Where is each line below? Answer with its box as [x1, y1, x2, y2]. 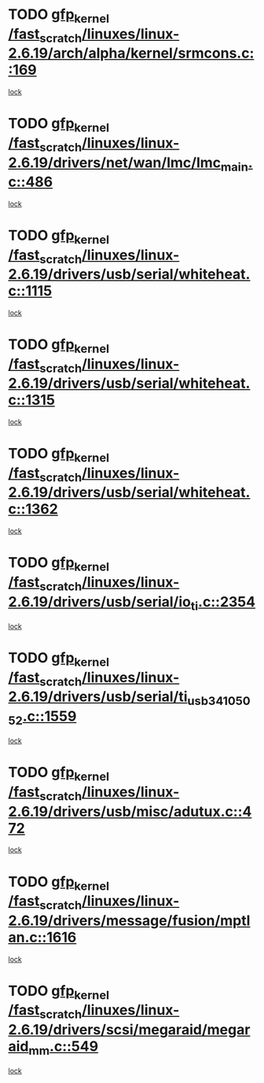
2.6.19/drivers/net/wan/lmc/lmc [8, 153, 222, 171]
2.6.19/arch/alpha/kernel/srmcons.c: [8, 45, 255, 62]
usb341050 [187, 693, 251, 708]
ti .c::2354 [190, 593, 256, 614]
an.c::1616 [8, 928, 77, 946]
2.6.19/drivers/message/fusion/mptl [8, 912, 251, 929]
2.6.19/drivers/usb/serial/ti [8, 688, 188, 706]
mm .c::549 [28, 1037, 99, 1058]
